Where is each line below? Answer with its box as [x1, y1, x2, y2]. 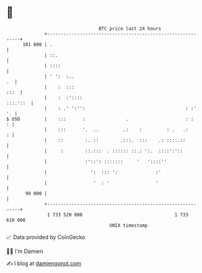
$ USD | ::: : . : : [6, 116, 194, 122]
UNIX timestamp [109, 222, 148, 229]
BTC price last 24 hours [98, 26, 162, 32]
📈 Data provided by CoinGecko [6, 233, 86, 241]
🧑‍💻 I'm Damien [6, 247, 44, 255]
